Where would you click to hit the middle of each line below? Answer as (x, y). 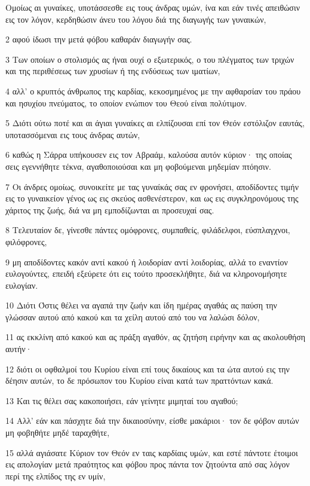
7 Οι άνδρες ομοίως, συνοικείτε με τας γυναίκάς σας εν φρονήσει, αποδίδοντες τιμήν (152, 186)
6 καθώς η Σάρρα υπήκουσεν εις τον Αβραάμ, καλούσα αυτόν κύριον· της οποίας (149, 155)
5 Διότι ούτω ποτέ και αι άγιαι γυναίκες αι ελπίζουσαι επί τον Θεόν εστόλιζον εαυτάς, (155, 123)
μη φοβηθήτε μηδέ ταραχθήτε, (58, 432)
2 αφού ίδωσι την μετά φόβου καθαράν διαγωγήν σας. (99, 39)
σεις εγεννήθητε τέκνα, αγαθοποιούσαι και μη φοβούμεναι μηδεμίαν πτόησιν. (138, 166)
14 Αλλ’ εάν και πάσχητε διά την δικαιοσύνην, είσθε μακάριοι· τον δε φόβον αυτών (152, 421)
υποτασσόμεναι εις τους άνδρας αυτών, (73, 134)
